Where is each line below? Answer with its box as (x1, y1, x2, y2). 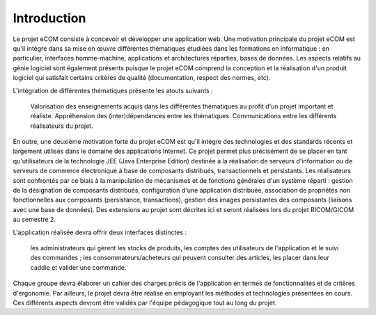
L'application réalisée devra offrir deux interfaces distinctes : (13, 228, 187, 236)
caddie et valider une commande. (30, 263, 127, 271)
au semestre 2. (13, 216, 56, 224)
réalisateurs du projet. (30, 122, 93, 130)
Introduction (13, 10, 86, 26)
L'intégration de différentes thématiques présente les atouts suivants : (13, 86, 214, 95)
